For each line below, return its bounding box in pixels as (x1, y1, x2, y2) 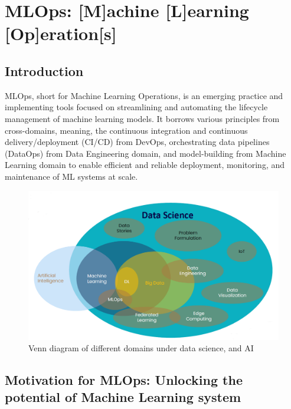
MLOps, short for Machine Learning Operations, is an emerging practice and (5, 89, 283, 101)
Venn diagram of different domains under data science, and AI (28, 342, 254, 354)
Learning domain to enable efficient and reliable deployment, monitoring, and (5, 159, 285, 171)
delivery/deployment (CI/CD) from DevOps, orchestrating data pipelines (5, 136, 270, 148)
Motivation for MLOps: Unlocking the (5, 371, 243, 389)
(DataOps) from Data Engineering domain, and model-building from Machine (5, 147, 286, 159)
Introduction (5, 61, 84, 80)
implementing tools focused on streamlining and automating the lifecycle (5, 101, 268, 113)
